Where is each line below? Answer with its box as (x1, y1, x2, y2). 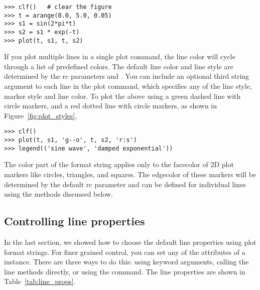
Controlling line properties (4, 213, 145, 229)
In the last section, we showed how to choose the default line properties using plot (4, 236, 256, 247)
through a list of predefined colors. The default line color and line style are (4, 61, 234, 71)
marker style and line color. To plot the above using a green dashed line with (4, 90, 241, 101)
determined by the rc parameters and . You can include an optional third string (4, 71, 249, 81)
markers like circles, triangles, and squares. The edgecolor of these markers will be (4, 169, 256, 179)
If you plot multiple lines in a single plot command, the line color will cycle (4, 51, 235, 62)
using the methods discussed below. (4, 189, 113, 199)
